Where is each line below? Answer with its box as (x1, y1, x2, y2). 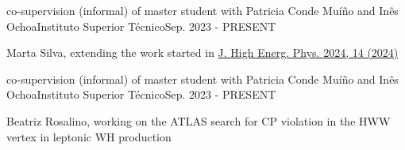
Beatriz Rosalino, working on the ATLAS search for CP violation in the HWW (6, 112, 391, 129)
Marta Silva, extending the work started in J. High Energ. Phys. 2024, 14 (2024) (6, 44, 399, 61)
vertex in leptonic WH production (6, 128, 172, 144)
